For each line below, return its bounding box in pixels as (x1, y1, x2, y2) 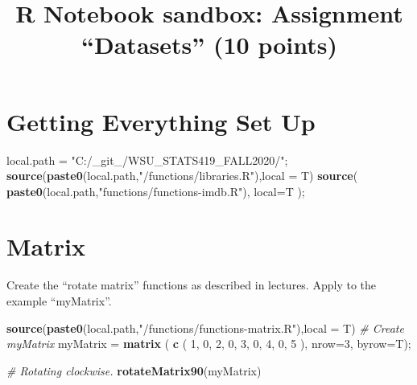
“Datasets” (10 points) (81, 28, 337, 61)
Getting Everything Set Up (6, 104, 316, 137)
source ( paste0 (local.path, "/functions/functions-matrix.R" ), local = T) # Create (6, 319, 404, 336)
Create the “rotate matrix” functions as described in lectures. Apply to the (6, 276, 376, 293)
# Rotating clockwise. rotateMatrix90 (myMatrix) (6, 362, 262, 379)
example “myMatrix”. (6, 293, 112, 309)
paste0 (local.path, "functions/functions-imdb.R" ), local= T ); (6, 182, 305, 199)
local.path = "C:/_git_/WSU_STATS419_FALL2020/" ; (6, 151, 288, 168)
